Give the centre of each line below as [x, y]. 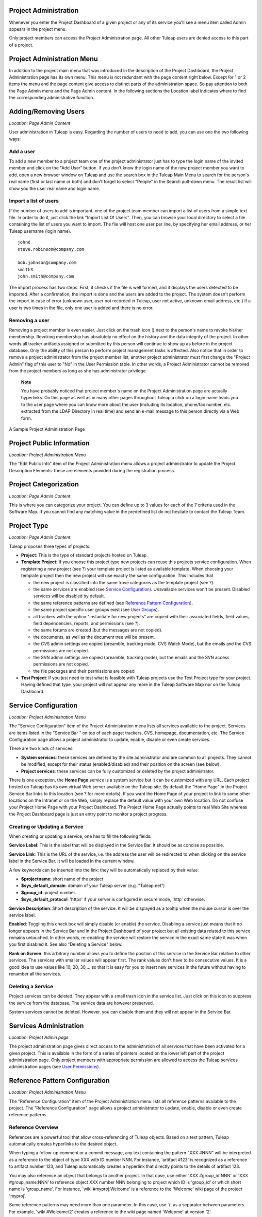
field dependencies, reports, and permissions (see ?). [87, 623]
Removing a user [29, 320]
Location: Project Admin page [39, 1037]
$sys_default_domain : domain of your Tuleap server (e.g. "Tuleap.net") [93, 885]
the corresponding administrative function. [52, 98]
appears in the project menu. [38, 29]
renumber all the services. [35, 974]
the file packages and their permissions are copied [84, 671]
